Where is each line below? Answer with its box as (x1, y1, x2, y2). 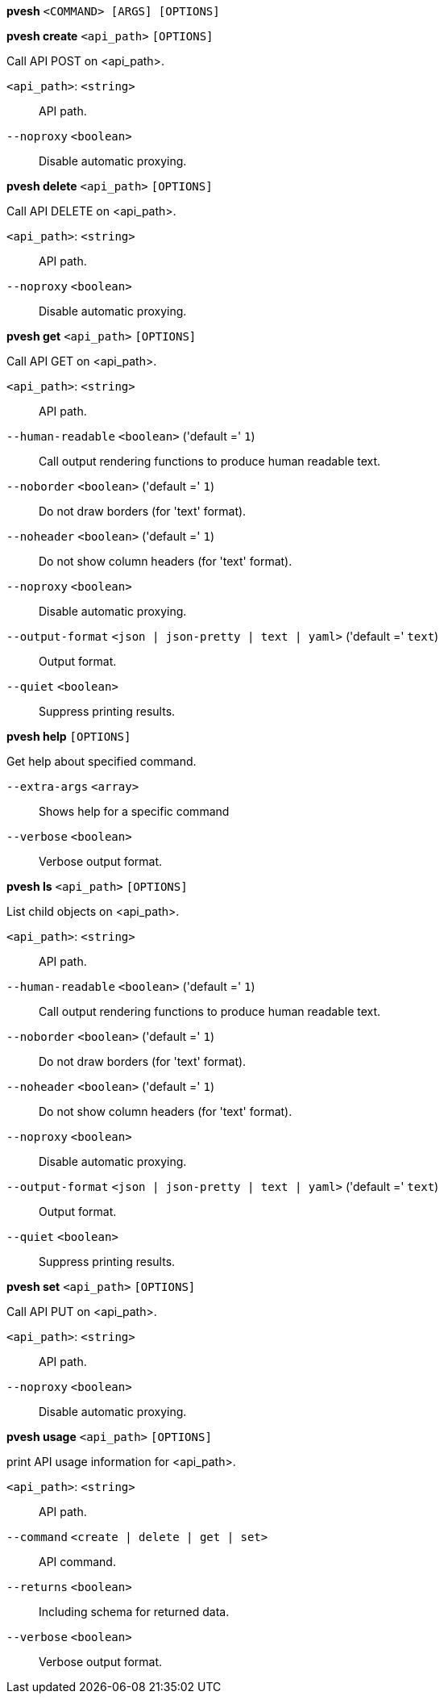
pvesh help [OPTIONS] (6, 729, 131, 743)
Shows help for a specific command (39, 804, 230, 818)
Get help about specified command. (6, 754, 197, 768)
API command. (39, 1555, 116, 1568)
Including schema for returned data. (39, 1605, 230, 1619)
